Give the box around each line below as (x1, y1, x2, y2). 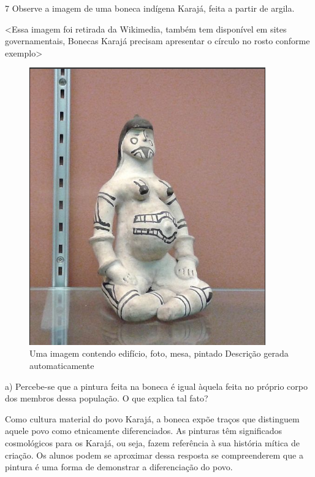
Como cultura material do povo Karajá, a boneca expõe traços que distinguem (5, 412, 300, 425)
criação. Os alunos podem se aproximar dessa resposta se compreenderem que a (5, 448, 303, 461)
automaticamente (29, 359, 94, 371)
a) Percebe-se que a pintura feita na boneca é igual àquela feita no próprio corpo (5, 379, 308, 392)
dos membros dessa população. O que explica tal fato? (5, 392, 208, 405)
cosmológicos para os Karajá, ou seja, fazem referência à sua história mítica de (5, 436, 300, 449)
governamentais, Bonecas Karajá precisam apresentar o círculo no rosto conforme (5, 34, 310, 47)
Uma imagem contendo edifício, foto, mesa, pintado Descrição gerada (29, 347, 289, 360)
